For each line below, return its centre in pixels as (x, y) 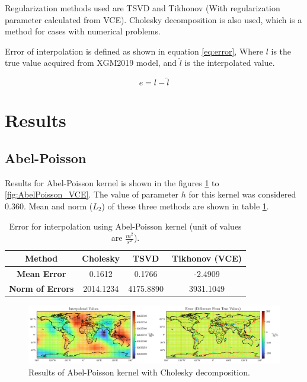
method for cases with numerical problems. (83, 31)
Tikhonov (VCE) (207, 258)
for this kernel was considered (242, 194)
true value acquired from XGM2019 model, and (91, 63)
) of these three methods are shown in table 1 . (185, 206)
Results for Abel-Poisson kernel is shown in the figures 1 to (112, 182)
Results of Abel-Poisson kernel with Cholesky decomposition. (139, 372)
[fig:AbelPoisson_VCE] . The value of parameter (92, 194)
